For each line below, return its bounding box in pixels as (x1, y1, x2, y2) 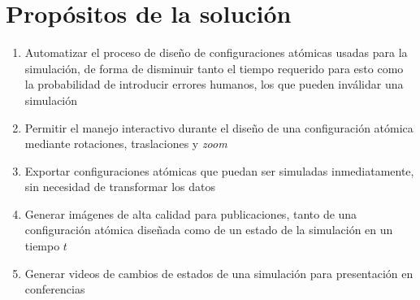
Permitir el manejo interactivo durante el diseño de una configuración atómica (24, 119, 414, 136)
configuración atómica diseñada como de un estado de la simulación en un (24, 221, 393, 238)
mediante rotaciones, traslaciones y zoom (24, 135, 227, 152)
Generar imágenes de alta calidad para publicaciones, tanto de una (24, 205, 357, 222)
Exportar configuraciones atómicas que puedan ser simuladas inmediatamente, (24, 162, 414, 179)
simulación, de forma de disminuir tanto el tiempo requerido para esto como (24, 59, 404, 76)
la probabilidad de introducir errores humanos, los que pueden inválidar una (24, 76, 404, 93)
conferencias (24, 280, 85, 298)
